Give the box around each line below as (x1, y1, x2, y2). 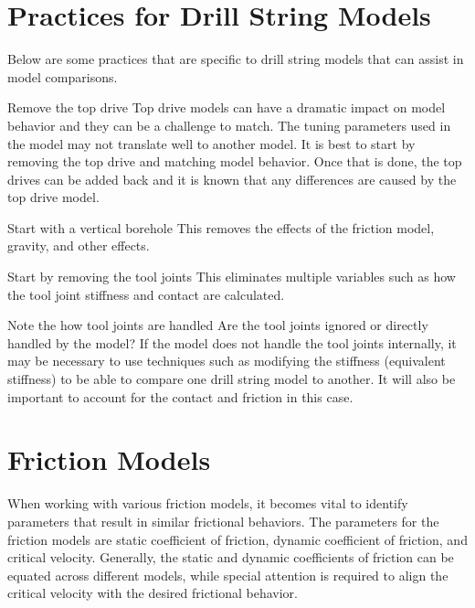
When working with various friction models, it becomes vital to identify (7, 494, 408, 513)
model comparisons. (7, 67, 118, 86)
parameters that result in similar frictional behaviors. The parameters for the (7, 511, 439, 530)
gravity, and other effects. (7, 236, 150, 255)
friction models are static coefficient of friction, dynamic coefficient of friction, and (7, 529, 468, 549)
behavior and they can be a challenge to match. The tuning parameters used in (7, 115, 451, 134)
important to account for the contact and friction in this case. (7, 387, 354, 406)
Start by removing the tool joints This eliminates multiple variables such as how (7, 267, 456, 286)
